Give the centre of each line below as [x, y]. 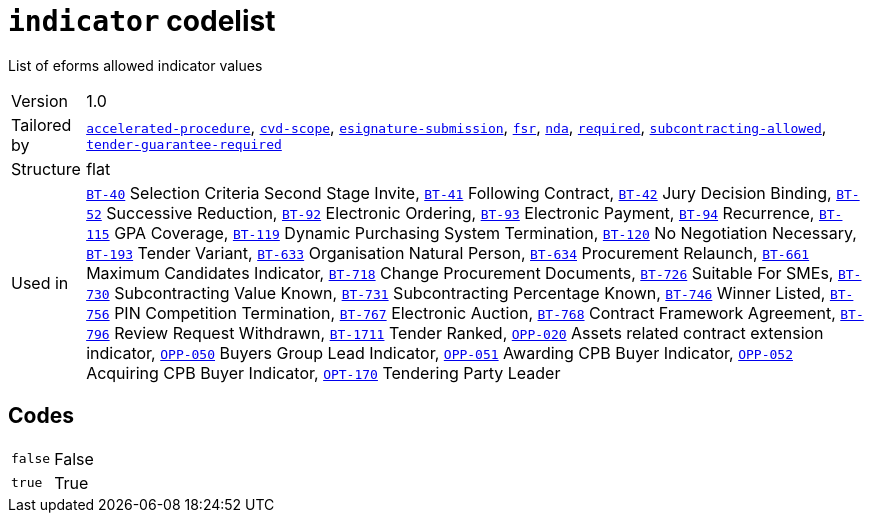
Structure [46, 168]
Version [39, 100]
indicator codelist [142, 21]
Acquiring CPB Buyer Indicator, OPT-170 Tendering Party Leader [323, 372]
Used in [40, 282]
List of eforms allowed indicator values [135, 65]
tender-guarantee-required [184, 145]
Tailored [41, 124]
